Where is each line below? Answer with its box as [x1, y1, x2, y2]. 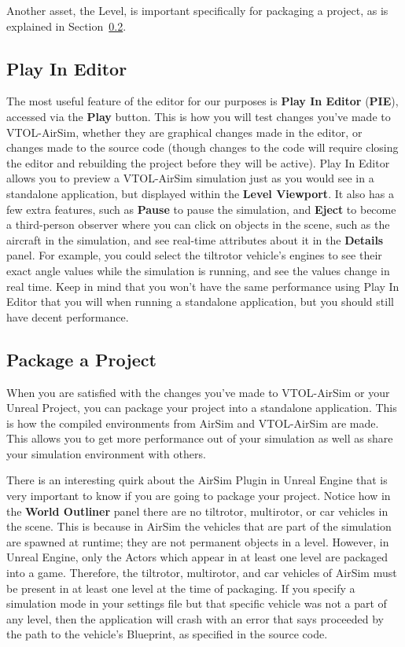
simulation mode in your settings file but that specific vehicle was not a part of [6, 595, 387, 612]
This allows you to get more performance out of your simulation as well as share [6, 430, 393, 447]
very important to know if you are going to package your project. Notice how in [6, 487, 391, 504]
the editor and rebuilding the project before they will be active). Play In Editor [6, 154, 390, 171]
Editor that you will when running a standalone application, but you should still [6, 293, 394, 310]
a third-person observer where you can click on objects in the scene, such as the [6, 216, 390, 233]
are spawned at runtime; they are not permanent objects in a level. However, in [6, 533, 389, 550]
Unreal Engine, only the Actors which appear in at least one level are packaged [6, 549, 388, 565]
